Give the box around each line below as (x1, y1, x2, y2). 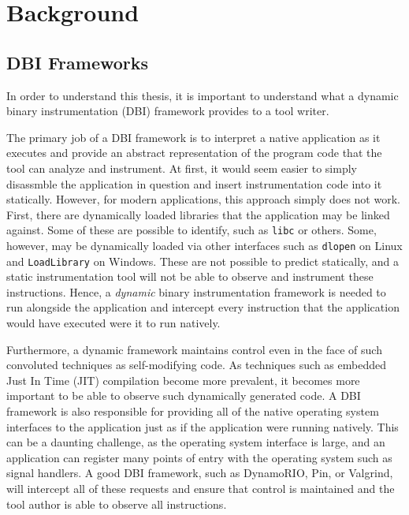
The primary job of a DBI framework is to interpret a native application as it (6, 129, 381, 145)
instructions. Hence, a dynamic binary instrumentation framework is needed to (6, 283, 386, 300)
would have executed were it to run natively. (6, 315, 221, 331)
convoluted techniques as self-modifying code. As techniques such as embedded (6, 356, 386, 373)
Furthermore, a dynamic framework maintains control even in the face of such (6, 341, 382, 357)
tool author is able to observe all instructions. (6, 495, 227, 512)
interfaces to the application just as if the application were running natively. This (6, 418, 399, 435)
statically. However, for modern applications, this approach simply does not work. (6, 191, 400, 207)
